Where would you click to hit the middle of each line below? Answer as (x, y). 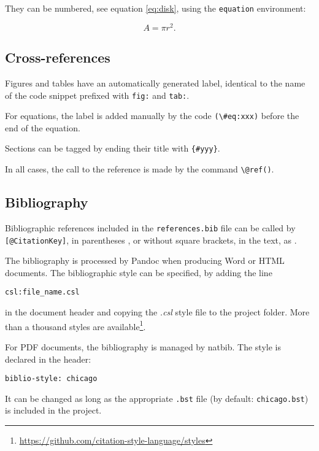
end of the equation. (43, 127)
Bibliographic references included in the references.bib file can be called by (150, 227)
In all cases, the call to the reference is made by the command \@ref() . (140, 169)
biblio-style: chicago (51, 379)
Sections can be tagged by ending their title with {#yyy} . (113, 148)
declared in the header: (48, 359)
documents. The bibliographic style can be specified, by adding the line (139, 272)
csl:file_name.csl (42, 292)
